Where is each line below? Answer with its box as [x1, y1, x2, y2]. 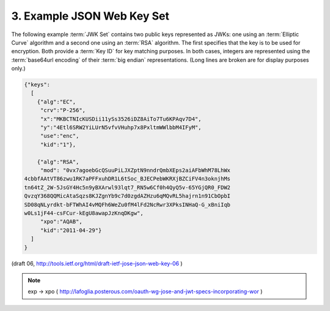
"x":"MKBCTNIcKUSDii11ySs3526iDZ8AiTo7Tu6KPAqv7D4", [40, 115, 202, 122]
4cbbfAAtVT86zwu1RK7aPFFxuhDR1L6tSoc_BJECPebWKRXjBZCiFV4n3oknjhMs [24, 175, 231, 182]
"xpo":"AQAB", [40, 218, 82, 225]
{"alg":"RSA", [37, 158, 79, 165]
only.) [11, 65, 26, 72]
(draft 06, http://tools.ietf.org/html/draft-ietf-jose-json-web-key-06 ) [11, 260, 183, 267]
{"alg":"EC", [37, 98, 76, 105]
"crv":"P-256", [40, 107, 86, 114]
